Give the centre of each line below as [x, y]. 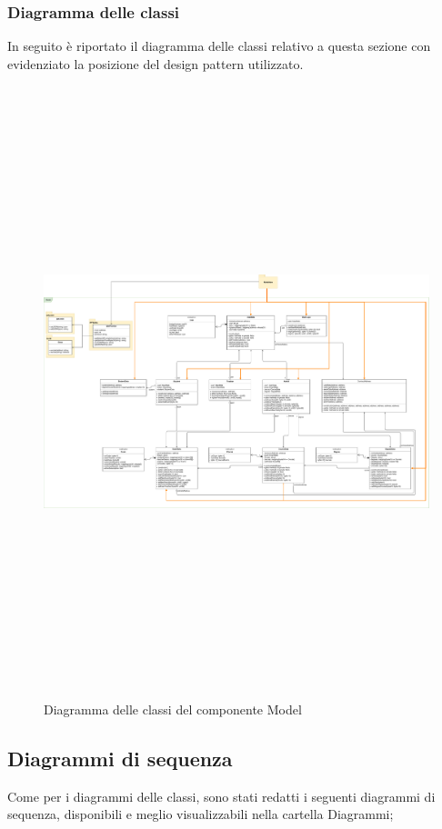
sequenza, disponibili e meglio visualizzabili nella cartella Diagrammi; [201, 814]
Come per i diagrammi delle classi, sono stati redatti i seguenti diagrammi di [221, 796]
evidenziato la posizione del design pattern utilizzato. [156, 63]
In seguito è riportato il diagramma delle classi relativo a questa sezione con [219, 46]
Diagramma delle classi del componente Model [173, 709]
